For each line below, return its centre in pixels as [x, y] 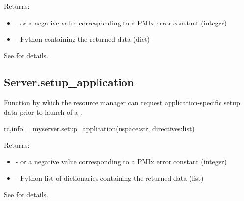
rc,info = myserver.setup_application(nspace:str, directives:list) [99, 128]
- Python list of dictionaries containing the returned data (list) [110, 178]
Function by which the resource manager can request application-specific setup [122, 102]
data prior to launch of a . [43, 112]
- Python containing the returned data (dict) [83, 39]
